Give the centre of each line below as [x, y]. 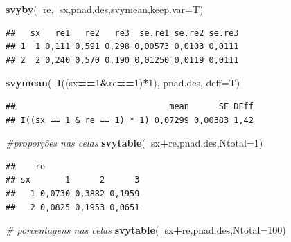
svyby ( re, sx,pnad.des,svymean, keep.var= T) [105, 9]
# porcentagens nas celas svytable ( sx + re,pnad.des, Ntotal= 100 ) [146, 230]
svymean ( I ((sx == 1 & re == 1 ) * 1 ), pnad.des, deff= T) [123, 83]
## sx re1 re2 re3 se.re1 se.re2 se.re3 [122, 33]
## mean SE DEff [130, 106]
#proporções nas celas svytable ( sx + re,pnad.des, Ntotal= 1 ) [134, 143]
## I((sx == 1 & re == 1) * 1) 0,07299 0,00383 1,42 [130, 120]
